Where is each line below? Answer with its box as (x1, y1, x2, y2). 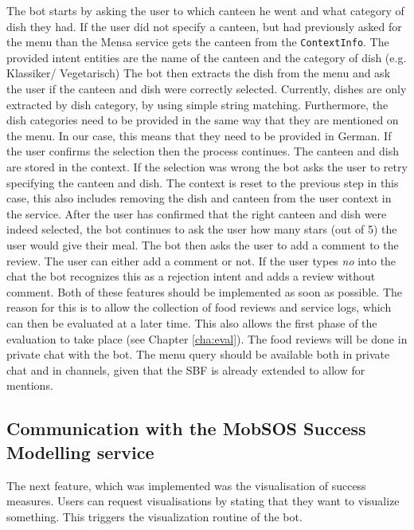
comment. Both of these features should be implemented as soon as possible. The (6, 283, 403, 300)
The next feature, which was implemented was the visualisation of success (6, 477, 366, 493)
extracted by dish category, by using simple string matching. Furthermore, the (6, 96, 389, 112)
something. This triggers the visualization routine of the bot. (6, 508, 303, 524)
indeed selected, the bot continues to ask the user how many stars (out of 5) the (6, 221, 397, 238)
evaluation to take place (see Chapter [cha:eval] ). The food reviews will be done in (6, 330, 408, 347)
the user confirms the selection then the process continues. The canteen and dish (6, 143, 399, 159)
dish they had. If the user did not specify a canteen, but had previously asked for (6, 18, 402, 34)
